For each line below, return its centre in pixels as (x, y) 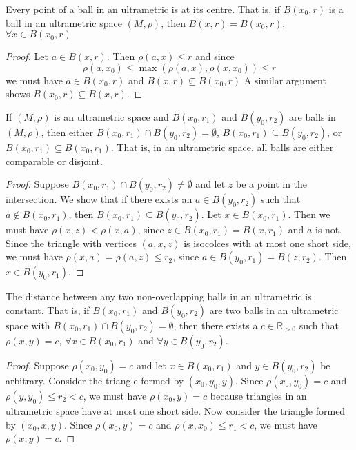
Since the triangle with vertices (71, 243)
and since (215, 56)
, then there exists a (216, 325)
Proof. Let (27, 56)
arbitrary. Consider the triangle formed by (95, 380)
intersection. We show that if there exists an (99, 199)
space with (28, 325)
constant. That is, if (48, 310)
